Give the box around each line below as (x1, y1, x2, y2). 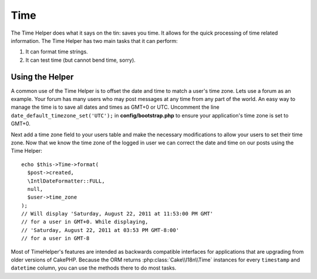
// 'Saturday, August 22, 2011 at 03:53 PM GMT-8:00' (21, 227, 179, 233)
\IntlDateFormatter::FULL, (27, 177, 105, 184)
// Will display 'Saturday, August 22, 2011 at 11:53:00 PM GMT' (21, 210, 214, 217)
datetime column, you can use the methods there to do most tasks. (11, 264, 177, 271)
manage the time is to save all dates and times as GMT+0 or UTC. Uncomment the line (11, 103, 220, 111)
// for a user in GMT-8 (21, 235, 90, 242)
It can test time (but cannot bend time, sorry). (25, 56, 136, 63)
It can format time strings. (25, 48, 88, 55)
